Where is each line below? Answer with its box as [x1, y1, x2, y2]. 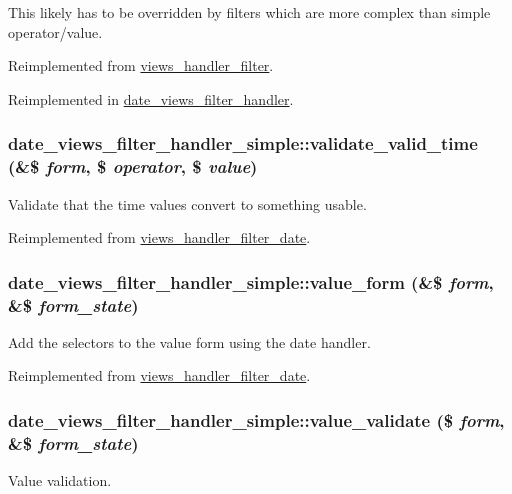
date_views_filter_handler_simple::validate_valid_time [8, 131, 478, 156]
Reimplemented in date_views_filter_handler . [8, 88, 294, 109]
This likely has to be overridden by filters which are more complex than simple [8, 2, 491, 22]
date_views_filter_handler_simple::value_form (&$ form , [8, 269, 494, 294]
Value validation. [8, 470, 112, 491]
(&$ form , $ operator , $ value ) [8, 154, 258, 179]
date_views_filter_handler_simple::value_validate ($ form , [8, 407, 505, 432]
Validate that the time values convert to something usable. [8, 193, 367, 214]
